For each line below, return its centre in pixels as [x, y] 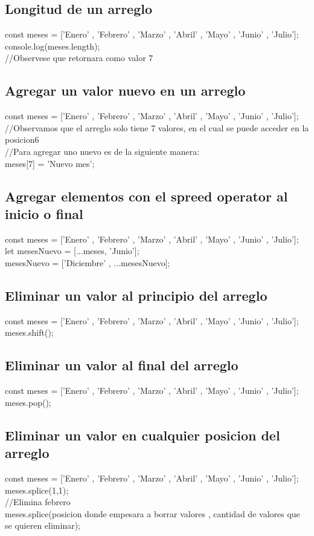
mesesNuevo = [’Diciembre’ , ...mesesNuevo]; [88, 262]
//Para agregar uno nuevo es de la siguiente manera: [102, 151]
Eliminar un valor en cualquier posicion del [143, 435]
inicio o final [44, 213]
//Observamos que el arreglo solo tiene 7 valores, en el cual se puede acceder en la [157, 127]
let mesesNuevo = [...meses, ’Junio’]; [72, 251]
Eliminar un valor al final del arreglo [122, 365]
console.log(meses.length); [53, 46]
